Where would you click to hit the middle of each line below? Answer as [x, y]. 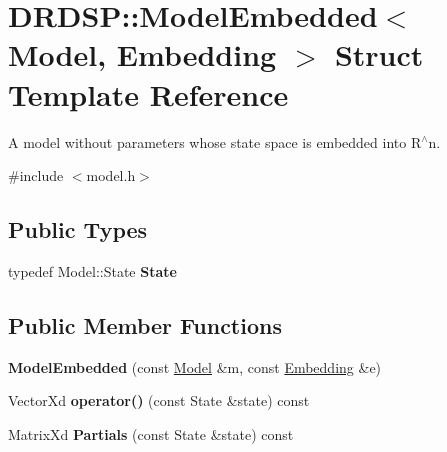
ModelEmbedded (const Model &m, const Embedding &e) [195, 366]
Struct [379, 54]
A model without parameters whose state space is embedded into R [215, 141]
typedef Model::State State [92, 270]
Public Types [78, 229]
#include [36, 175]
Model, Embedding [142, 54]
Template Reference [148, 93]
